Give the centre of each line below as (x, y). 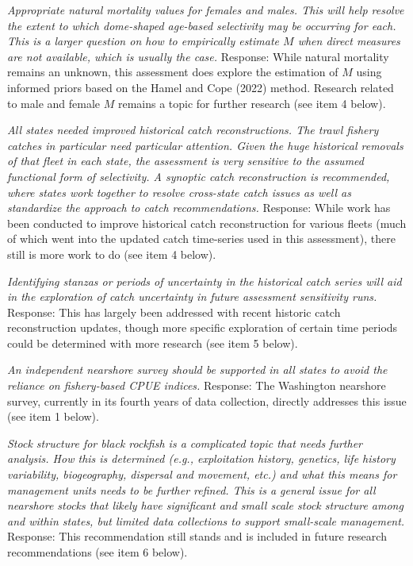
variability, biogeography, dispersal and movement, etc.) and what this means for (202, 474)
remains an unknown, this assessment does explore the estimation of (173, 72)
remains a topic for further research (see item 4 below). (252, 103)
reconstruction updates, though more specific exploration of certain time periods (203, 327)
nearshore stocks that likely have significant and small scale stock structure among (205, 505)
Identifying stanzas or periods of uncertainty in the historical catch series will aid (205, 281)
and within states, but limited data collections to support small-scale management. (206, 520)
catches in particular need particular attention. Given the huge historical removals (205, 145)
